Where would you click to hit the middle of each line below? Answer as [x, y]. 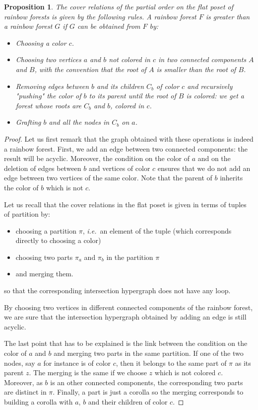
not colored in [129, 59]
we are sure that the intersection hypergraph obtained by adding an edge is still [125, 317]
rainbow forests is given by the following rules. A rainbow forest [100, 16]
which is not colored [185, 372]
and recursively [210, 86]
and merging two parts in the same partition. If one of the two [149, 353]
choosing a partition [46, 230]
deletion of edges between [43, 168]
